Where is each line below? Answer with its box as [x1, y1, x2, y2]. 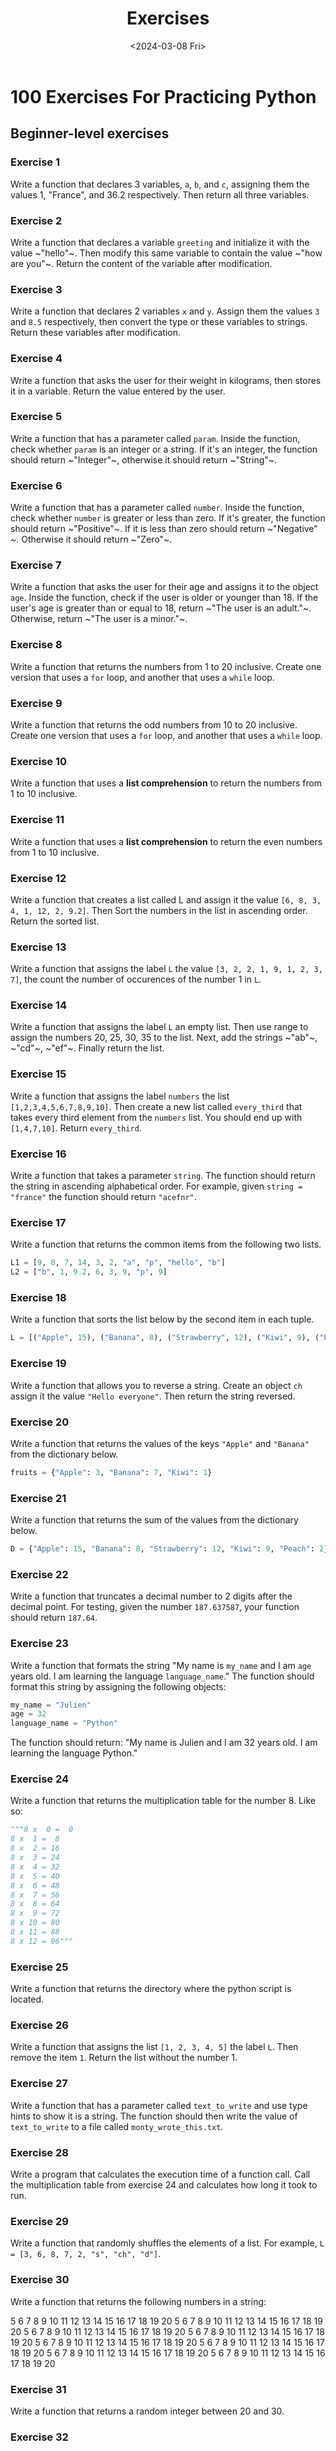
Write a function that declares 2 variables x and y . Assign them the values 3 [10, 305, 320, 317]
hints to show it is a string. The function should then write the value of [10, 2110, 298, 2122]
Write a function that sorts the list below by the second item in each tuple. [10, 1313, 315, 1326]
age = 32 [10, 1709, 47, 1719]
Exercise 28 [10, 2145, 69, 2159]
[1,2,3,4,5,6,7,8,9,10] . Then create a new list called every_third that [10, 1100, 303, 1112]
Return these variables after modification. [10, 327, 182, 339]
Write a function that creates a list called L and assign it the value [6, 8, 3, [10, 893, 322, 906]
